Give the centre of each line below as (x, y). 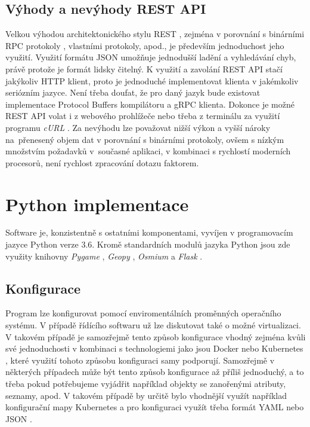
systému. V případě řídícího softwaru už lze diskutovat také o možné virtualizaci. (153, 325)
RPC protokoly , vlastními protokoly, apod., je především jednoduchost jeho (145, 45)
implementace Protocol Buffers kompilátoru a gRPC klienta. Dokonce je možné (150, 104)
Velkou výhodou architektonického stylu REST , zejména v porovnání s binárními (155, 34)
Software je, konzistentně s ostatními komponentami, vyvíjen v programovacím (149, 232)
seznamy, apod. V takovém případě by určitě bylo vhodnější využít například (146, 395)
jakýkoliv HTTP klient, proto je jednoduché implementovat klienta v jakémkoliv (152, 80)
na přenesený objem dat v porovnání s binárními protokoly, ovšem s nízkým (145, 139)
